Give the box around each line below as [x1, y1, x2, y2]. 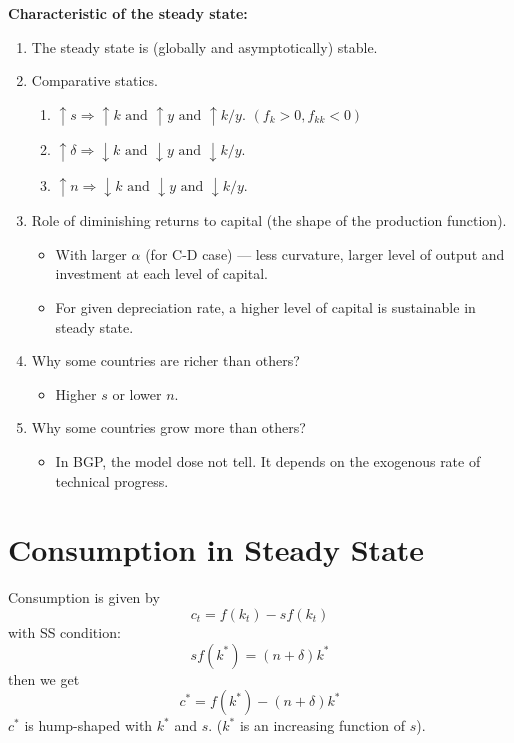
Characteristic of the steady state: [8, 3, 248, 23]
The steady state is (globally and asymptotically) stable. [31, 36, 378, 57]
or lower [112, 383, 162, 404]
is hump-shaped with [24, 715, 153, 736]
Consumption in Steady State [8, 529, 425, 570]
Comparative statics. [31, 70, 158, 91]
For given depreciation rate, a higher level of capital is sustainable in [55, 297, 476, 318]
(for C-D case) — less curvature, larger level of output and [145, 243, 505, 264]
